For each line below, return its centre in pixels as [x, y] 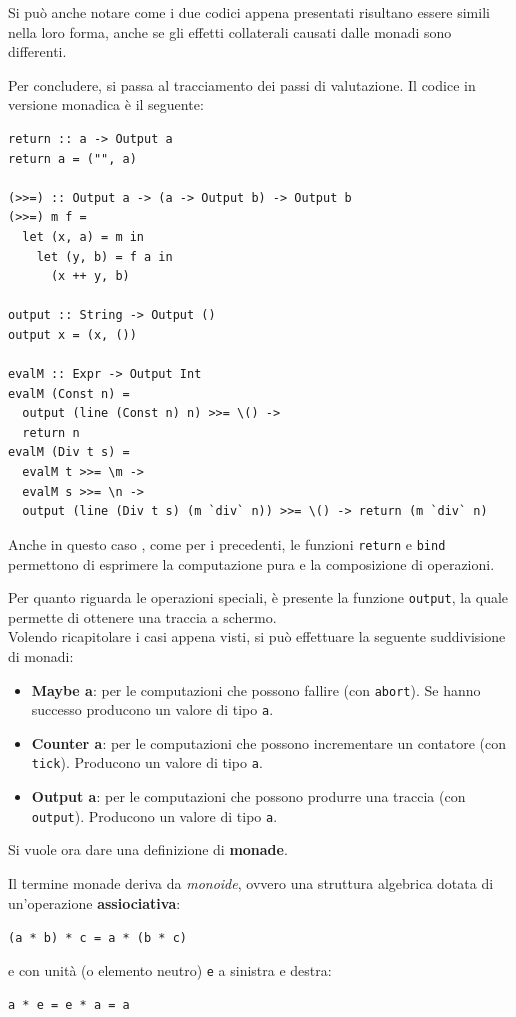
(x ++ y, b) [90, 276]
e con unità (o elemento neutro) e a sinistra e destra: [170, 969]
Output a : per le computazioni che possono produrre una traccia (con [248, 796]
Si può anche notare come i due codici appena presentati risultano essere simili [249, 12]
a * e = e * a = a [69, 1005]
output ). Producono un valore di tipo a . [154, 815]
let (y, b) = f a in [104, 256]
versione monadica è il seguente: [106, 104]
